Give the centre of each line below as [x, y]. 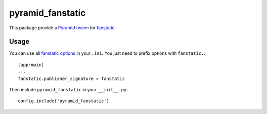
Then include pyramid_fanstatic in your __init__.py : [68, 90]
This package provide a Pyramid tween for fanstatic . [63, 28]
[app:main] [31, 65]
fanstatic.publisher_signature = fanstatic [71, 78]
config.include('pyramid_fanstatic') [64, 101]
